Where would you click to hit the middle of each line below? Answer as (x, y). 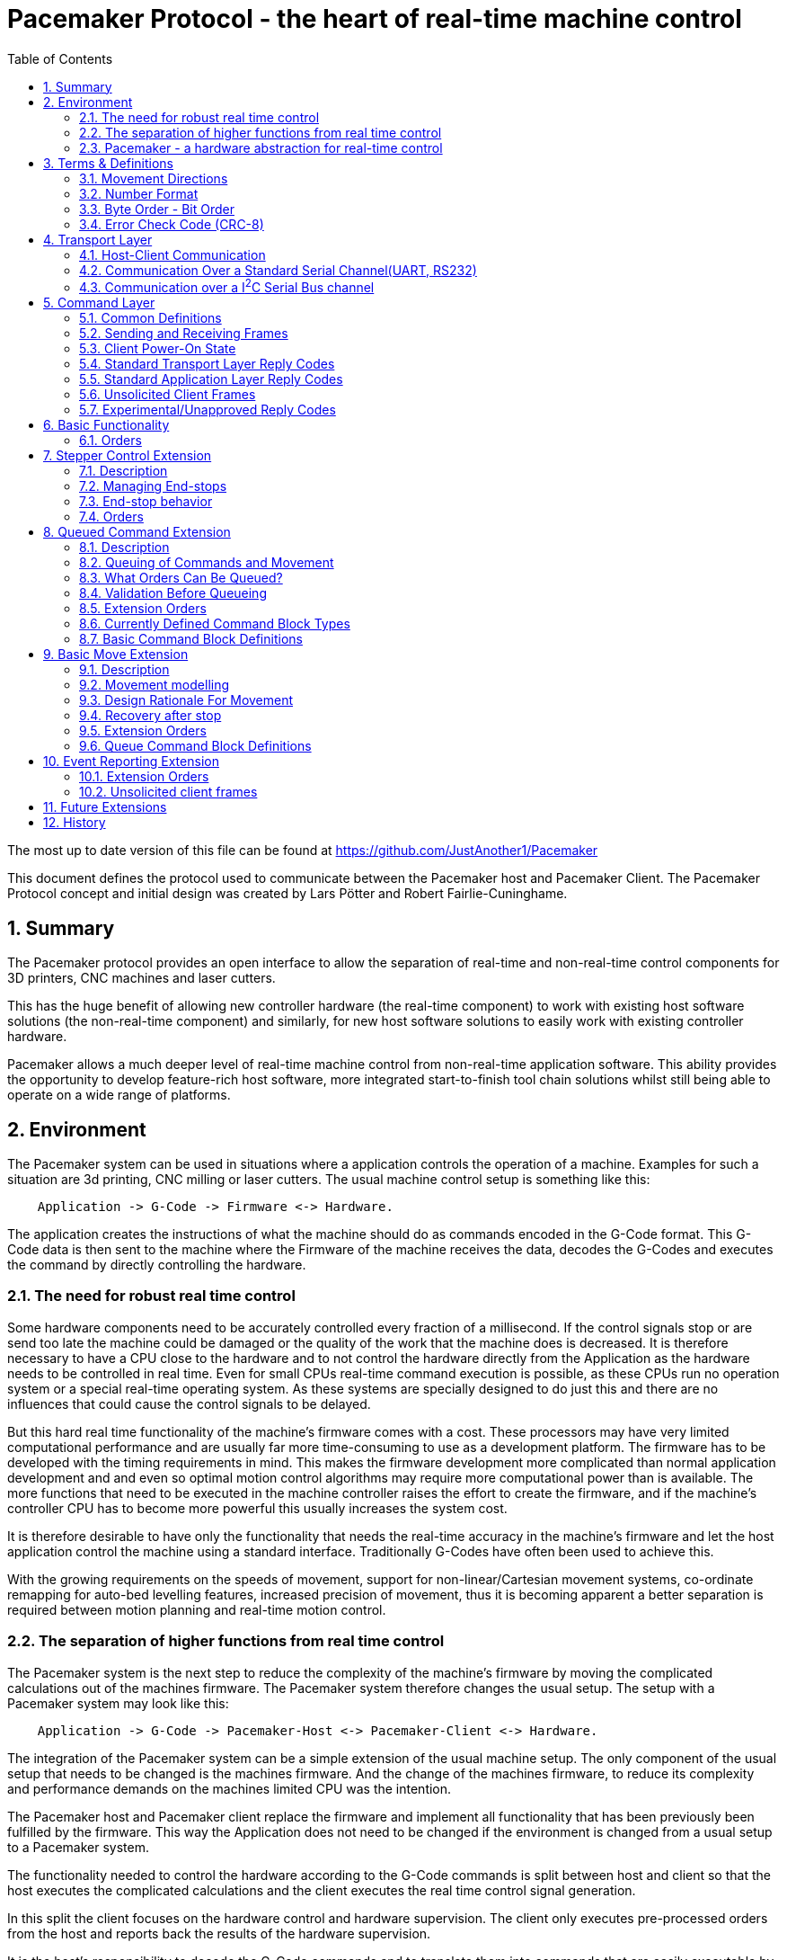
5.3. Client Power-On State (158, 349)
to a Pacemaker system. (78, 1847)
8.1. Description (124, 548)
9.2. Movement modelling (155, 685)
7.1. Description (124, 471)
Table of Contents (60, 58)
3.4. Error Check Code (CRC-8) (172, 224)
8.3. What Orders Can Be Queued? (181, 578)
